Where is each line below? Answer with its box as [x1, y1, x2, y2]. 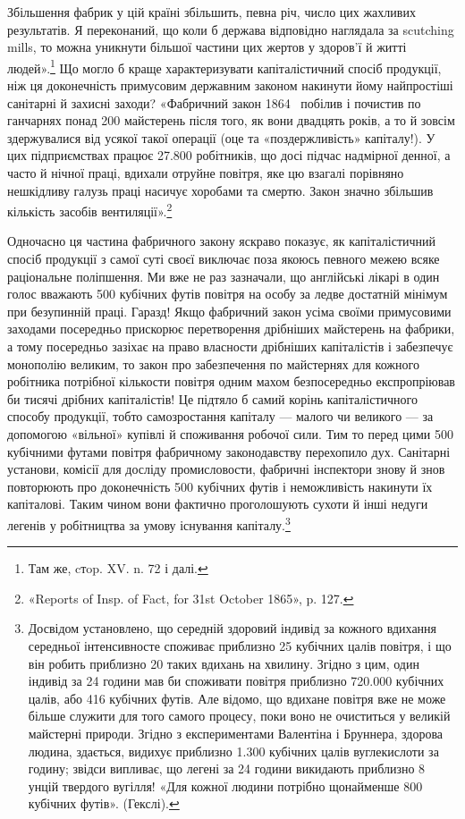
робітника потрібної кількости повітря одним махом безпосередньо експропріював [7, 372, 455, 391]
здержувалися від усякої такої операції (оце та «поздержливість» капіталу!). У [7, 128, 435, 147]
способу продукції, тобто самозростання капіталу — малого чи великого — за [7, 407, 434, 426]
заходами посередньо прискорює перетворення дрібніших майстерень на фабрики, [7, 319, 455, 338]
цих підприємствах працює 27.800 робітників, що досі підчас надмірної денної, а [7, 146, 451, 165]
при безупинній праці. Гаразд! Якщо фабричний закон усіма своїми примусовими [7, 301, 452, 320]
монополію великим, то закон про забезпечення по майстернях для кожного [7, 354, 419, 373]
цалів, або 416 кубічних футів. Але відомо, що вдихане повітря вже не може [28, 688, 446, 707]
